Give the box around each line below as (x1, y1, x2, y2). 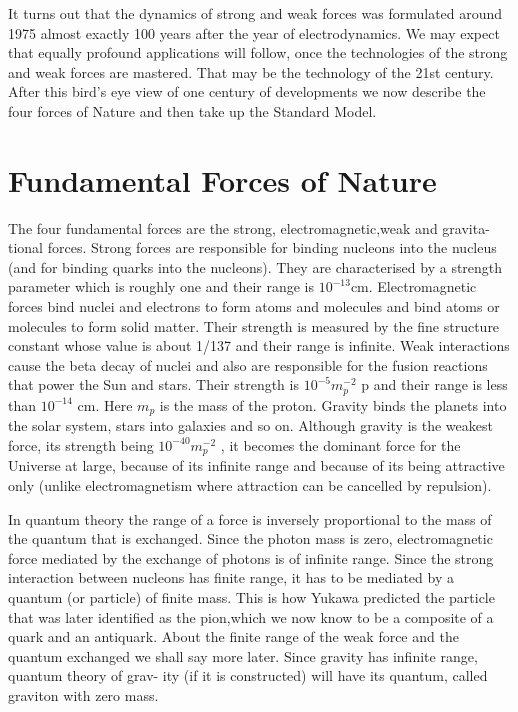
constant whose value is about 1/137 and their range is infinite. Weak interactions (8, 335, 510, 356)
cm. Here (77, 394, 133, 415)
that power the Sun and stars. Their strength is (8, 374, 299, 395)
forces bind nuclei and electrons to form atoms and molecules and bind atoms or (8, 296, 500, 317)
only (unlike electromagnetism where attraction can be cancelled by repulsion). (8, 474, 492, 495)
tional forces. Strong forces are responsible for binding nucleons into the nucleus (8, 237, 497, 258)
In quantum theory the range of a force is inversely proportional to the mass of (8, 508, 492, 529)
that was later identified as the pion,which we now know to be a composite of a (8, 606, 494, 627)
